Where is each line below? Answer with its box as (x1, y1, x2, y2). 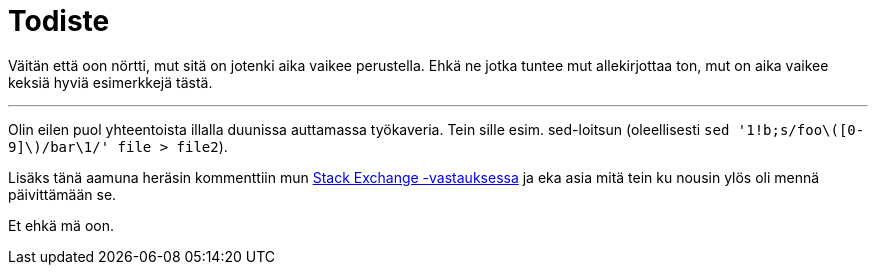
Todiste (8, 4, 110, 38)
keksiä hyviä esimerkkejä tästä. (8, 73, 213, 91)
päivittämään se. (8, 185, 117, 203)
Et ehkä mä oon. (8, 216, 115, 234)
